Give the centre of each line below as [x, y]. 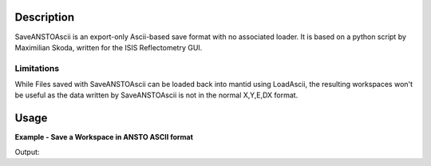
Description [45, 17]
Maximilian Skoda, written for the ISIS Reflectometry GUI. [109, 47]
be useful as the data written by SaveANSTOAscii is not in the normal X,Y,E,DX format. [156, 95]
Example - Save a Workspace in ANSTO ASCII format [104, 137]
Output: [27, 152]
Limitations [37, 68]
